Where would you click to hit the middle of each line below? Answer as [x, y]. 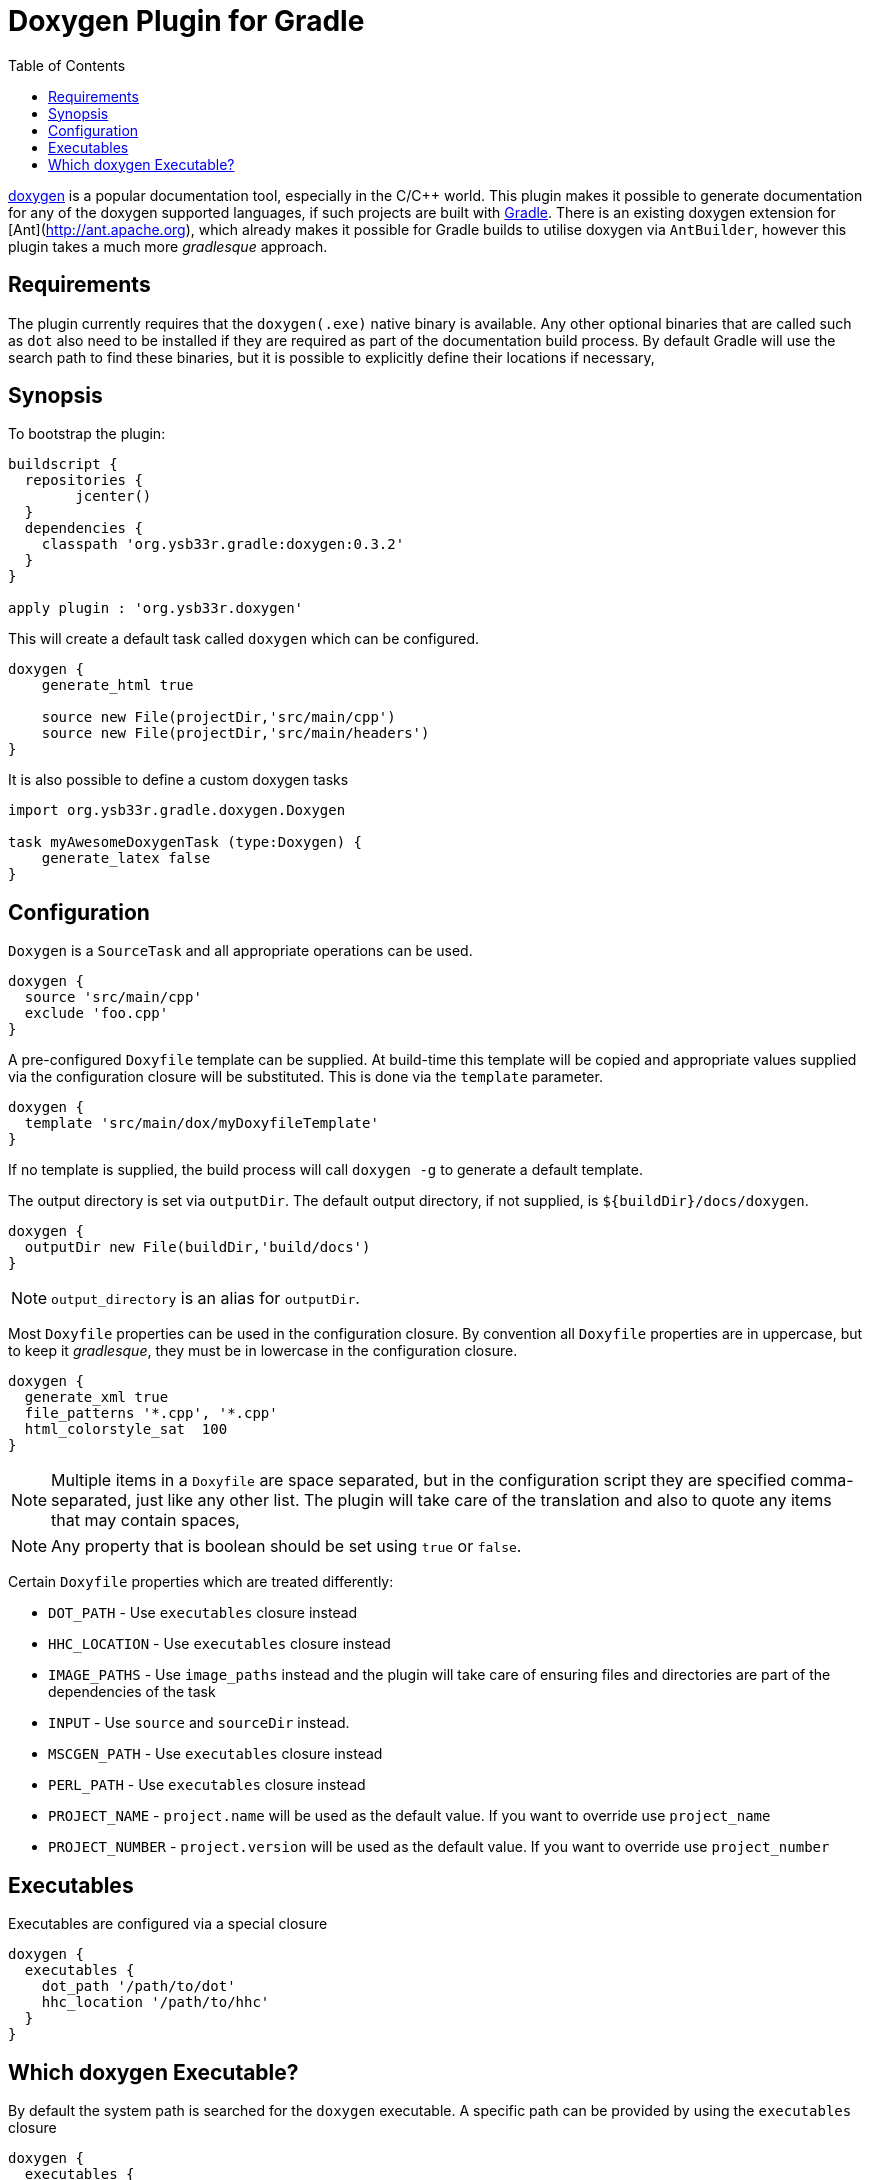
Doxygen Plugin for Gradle [186, 21]
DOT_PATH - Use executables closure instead [203, 1613]
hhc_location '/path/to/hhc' [155, 2002]
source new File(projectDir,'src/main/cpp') [218, 717]
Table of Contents [67, 65]
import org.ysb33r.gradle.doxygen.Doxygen [177, 810]
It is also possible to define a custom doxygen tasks [178, 780]
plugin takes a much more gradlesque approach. [168, 246]
